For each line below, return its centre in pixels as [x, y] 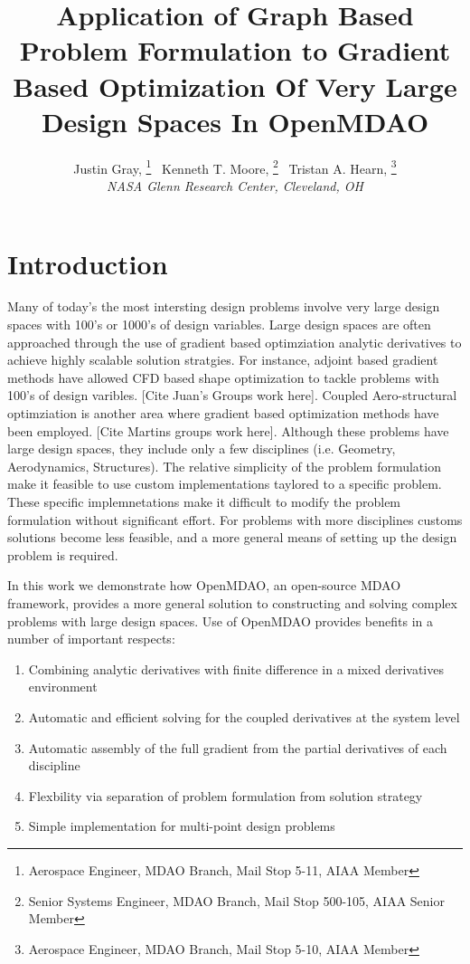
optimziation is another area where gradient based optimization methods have [223, 413]
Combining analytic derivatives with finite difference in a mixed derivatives [236, 668]
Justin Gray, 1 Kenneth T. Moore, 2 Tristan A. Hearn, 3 [235, 167]
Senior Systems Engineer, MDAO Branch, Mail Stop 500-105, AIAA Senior [236, 900]
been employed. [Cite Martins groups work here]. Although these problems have [228, 430]
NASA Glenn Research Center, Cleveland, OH [235, 185]
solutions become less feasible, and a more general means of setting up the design [232, 537]
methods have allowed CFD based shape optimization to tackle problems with [223, 377]
